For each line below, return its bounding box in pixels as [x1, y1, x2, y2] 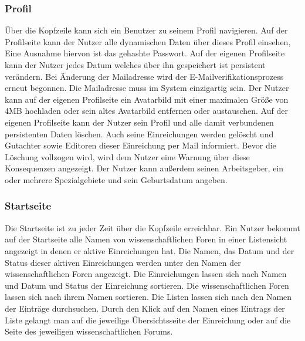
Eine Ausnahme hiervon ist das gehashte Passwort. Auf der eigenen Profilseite [5, 47, 285, 59]
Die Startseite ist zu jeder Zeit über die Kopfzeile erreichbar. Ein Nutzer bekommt [5, 221, 301, 234]
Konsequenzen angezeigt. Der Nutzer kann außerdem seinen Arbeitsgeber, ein [5, 162, 284, 174]
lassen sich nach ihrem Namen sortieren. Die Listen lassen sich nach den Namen [5, 291, 292, 303]
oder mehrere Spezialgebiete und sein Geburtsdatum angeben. [5, 173, 228, 185]
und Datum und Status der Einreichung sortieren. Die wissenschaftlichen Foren [5, 279, 289, 291]
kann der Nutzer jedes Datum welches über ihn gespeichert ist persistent [5, 59, 266, 70]
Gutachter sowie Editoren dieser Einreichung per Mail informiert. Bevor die [5, 139, 276, 151]
